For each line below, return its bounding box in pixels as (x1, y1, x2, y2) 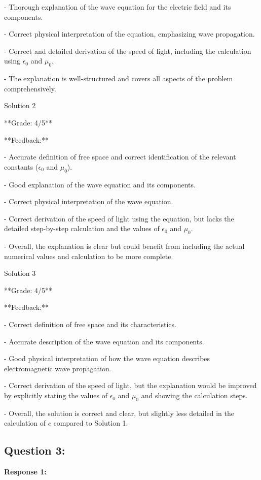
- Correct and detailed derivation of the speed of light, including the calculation (4, 45, 251, 56)
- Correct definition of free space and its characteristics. (4, 319, 176, 330)
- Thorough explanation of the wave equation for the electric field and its (4, 2, 231, 12)
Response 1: (4, 466, 47, 477)
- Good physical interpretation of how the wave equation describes (4, 353, 210, 364)
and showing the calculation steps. (141, 390, 248, 401)
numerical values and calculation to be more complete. (4, 250, 173, 261)
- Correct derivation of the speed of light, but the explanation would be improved (4, 380, 257, 391)
